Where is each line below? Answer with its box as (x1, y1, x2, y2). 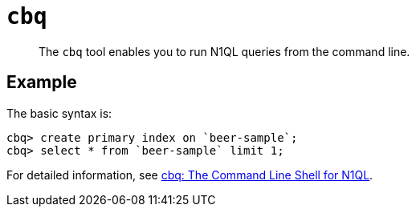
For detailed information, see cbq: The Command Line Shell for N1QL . (6, 167, 373, 182)
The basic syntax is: (6, 106, 112, 120)
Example (6, 72, 77, 93)
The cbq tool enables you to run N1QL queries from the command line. (39, 44, 410, 58)
